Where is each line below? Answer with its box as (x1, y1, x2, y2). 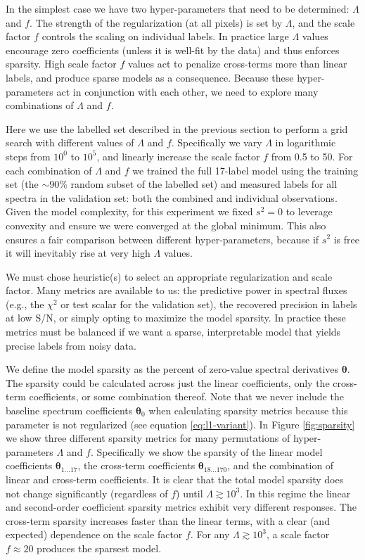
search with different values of (6, 135, 134, 150)
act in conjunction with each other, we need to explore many (56, 84, 319, 98)
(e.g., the (6, 296, 44, 311)
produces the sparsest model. (37, 540, 162, 555)
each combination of (6, 163, 92, 177)
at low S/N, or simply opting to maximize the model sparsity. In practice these (6, 310, 346, 325)
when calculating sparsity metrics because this (148, 403, 348, 418)
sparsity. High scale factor (6, 56, 117, 71)
